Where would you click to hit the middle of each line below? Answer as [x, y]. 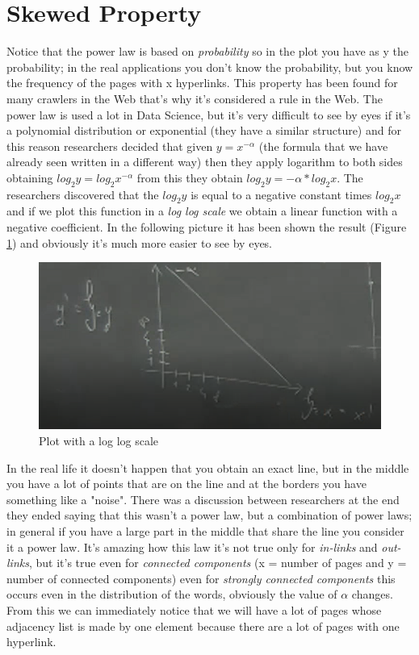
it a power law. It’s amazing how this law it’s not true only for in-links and [192, 547]
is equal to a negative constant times [281, 194]
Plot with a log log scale [99, 441]
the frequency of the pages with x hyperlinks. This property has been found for [202, 83]
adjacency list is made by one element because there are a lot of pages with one [203, 626]
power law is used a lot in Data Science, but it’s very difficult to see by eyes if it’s [209, 114]
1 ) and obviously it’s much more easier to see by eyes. [140, 242]
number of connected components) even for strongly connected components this [201, 578]
